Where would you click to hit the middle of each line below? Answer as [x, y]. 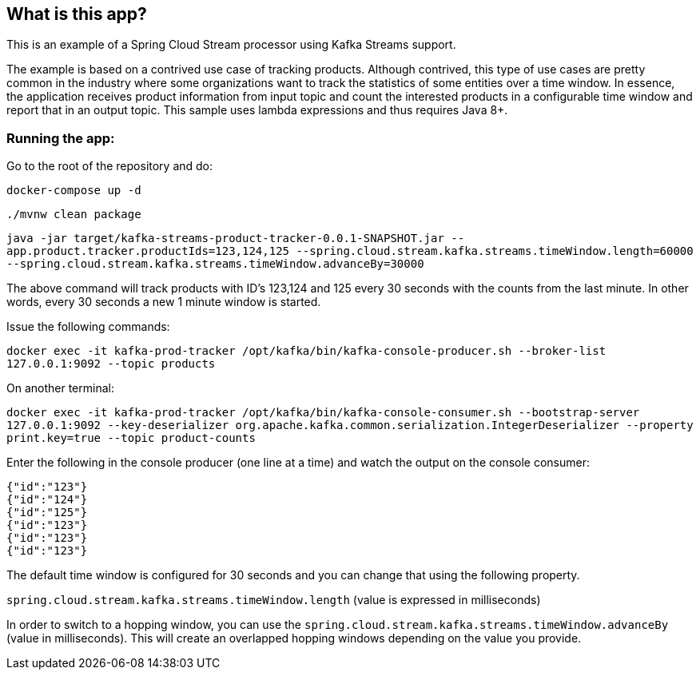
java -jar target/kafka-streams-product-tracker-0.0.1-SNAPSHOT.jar [225, 239]
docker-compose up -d [74, 191]
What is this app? [77, 14]
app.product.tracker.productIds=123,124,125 [148, 251]
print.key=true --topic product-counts [131, 438]
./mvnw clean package [74, 215]
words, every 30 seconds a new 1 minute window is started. [164, 302]
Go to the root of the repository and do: [110, 166]
